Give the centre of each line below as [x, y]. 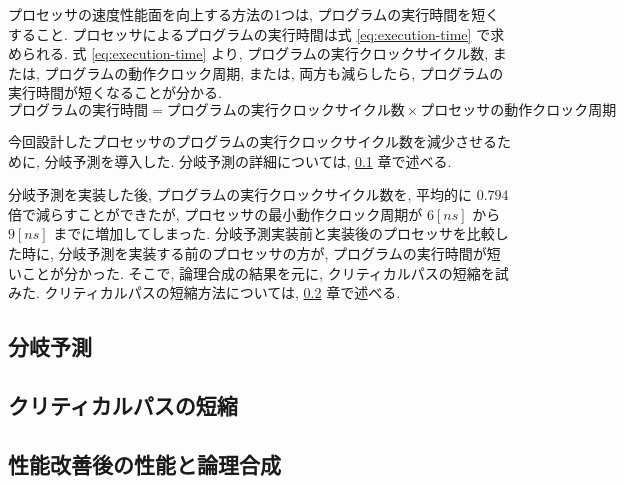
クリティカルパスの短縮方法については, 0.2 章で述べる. [222, 292]
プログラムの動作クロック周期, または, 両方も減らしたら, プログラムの [274, 72]
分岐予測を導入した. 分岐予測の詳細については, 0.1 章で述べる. [248, 160]
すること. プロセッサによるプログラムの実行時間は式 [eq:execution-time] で [249, 33]
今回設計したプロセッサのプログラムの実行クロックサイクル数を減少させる [252, 140]
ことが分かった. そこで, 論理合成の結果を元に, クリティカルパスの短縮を [258, 272]
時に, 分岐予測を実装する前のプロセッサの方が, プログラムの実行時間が [254, 252]
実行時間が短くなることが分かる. [115, 92]
